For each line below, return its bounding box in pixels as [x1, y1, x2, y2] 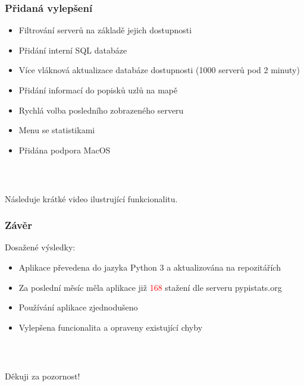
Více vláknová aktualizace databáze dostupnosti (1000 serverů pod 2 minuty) [18, 64, 300, 76]
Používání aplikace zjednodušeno [18, 301, 138, 313]
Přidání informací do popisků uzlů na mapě [18, 84, 178, 96]
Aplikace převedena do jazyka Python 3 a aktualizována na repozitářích [18, 261, 281, 273]
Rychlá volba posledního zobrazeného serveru [18, 103, 184, 116]
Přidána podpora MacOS [18, 143, 111, 156]
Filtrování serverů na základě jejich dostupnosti [18, 24, 192, 36]
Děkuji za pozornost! [5, 369, 80, 382]
